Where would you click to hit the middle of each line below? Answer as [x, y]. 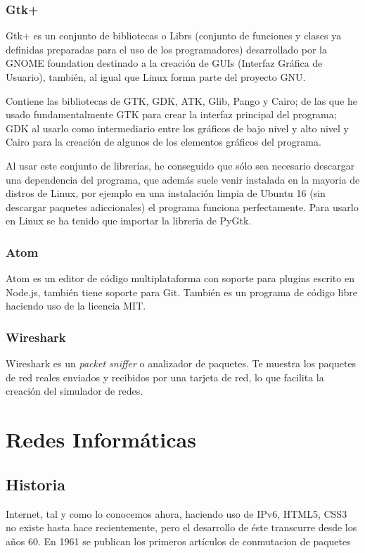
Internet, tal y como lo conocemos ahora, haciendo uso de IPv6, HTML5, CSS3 [177, 513]
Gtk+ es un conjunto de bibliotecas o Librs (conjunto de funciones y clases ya [174, 36]
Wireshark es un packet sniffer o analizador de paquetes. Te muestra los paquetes [181, 363]
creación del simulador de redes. [75, 391]
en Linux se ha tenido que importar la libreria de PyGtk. [129, 221]
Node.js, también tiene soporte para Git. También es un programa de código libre [181, 292]
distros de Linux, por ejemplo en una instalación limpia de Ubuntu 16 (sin [166, 193]
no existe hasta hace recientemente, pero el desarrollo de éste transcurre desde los [181, 527]
